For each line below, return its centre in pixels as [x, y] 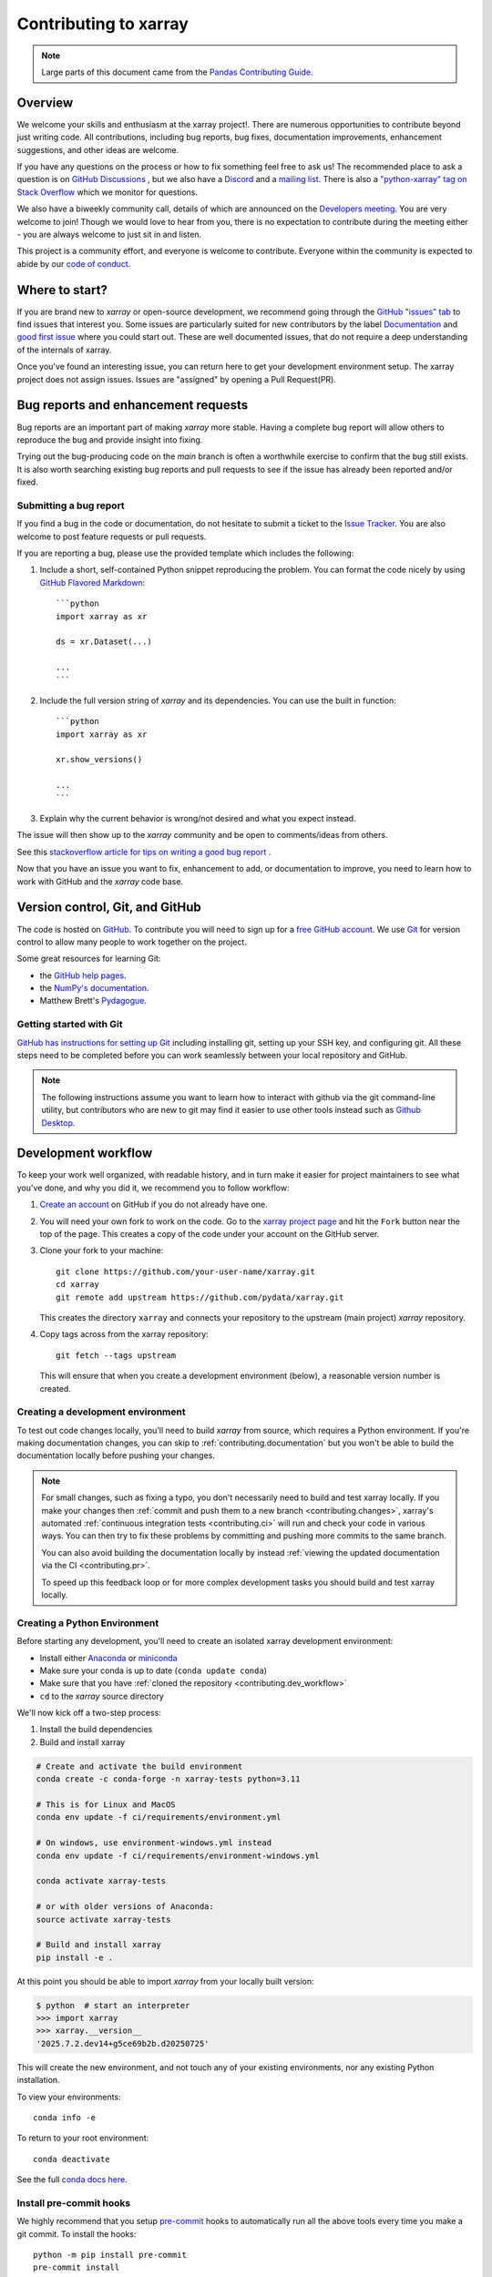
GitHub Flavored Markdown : [92, 582]
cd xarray [77, 1285]
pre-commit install [77, 2267]
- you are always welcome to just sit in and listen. [109, 234]
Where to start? [62, 290]
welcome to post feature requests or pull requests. [112, 536]
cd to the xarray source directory [102, 1696]
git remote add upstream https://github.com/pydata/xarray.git [200, 1297]
